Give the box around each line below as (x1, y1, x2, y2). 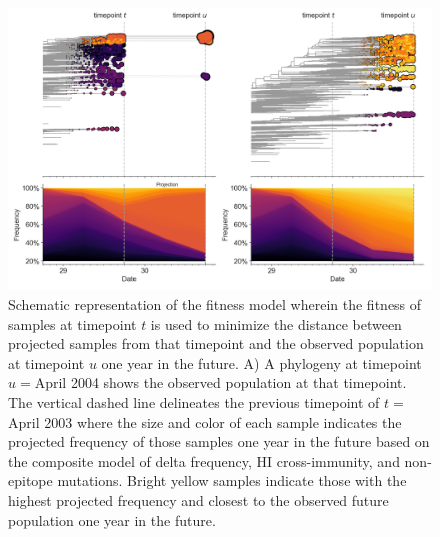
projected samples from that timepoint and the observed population (8, 333, 424, 354)
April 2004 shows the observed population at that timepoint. (34, 372, 407, 393)
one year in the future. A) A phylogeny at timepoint (101, 352, 422, 373)
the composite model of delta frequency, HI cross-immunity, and (8, 450, 400, 471)
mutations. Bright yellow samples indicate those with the (57, 470, 407, 491)
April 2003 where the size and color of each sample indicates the (8, 411, 402, 432)
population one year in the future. (8, 509, 216, 530)
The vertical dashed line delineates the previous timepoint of (8, 391, 380, 412)
